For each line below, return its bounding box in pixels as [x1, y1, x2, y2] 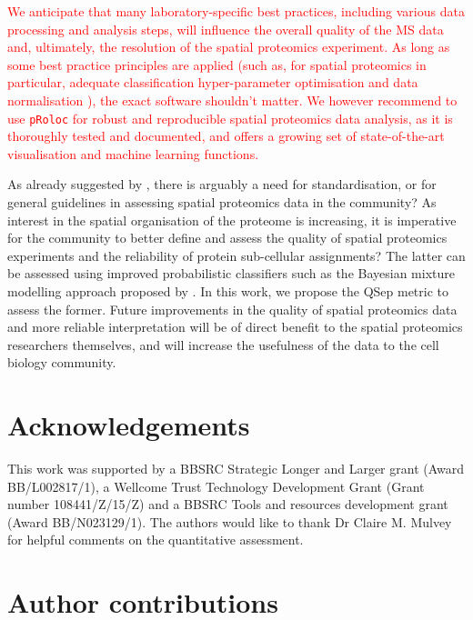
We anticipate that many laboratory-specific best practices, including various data [7, 2, 465, 20]
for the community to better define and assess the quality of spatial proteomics [7, 228, 448, 247]
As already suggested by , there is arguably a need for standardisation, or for [7, 175, 437, 194]
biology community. [7, 353, 116, 372]
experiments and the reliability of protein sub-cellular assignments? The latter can [7, 245, 466, 265]
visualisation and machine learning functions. [7, 144, 259, 163]
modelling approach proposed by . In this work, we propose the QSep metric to [7, 281, 448, 300]
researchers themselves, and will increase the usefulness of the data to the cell [7, 335, 439, 354]
